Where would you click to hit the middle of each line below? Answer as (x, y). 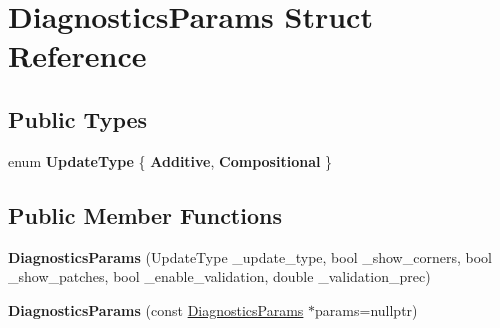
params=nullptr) (366, 309)
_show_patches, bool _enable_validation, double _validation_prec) (219, 276)
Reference (77, 55)
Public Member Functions (145, 214)
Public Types (78, 118)
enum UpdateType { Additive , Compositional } (170, 160)
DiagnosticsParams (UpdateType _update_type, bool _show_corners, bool (250, 256)
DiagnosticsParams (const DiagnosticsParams (156, 309)
